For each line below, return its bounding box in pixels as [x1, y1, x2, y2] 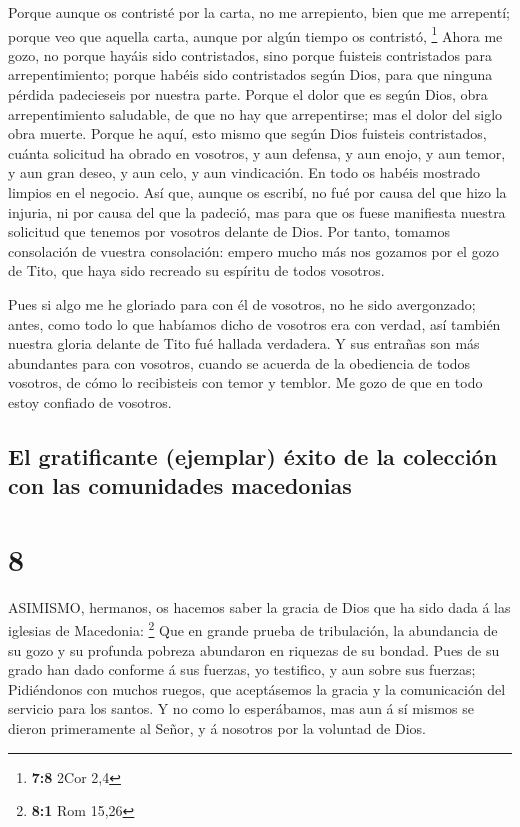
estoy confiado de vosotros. [8, 391, 172, 412]
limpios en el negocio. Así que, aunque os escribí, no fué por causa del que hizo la [8, 182, 507, 202]
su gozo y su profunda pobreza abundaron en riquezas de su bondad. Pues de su [8, 639, 500, 660]
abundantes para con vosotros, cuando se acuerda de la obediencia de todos [8, 352, 471, 373]
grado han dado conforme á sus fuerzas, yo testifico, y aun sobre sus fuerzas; [8, 659, 476, 680]
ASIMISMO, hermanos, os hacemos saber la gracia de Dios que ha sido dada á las [8, 596, 511, 617]
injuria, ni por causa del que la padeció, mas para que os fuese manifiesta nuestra [8, 201, 506, 222]
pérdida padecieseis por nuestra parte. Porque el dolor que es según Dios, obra [8, 84, 488, 105]
